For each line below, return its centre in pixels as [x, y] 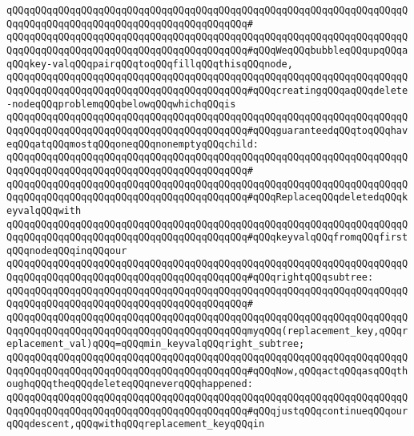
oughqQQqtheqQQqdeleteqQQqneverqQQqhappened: [130, 384]
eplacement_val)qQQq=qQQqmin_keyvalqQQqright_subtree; [156, 344]
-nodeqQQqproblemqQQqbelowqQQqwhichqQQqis [121, 104]
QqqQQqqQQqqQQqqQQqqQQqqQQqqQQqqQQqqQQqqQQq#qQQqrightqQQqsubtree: [190, 278]
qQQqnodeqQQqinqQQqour [67, 250]
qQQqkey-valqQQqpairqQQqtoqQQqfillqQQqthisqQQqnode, [150, 64]
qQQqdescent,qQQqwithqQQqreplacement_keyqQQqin [136, 424]
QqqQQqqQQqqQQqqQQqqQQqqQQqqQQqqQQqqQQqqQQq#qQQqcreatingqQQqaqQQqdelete [207, 90]
